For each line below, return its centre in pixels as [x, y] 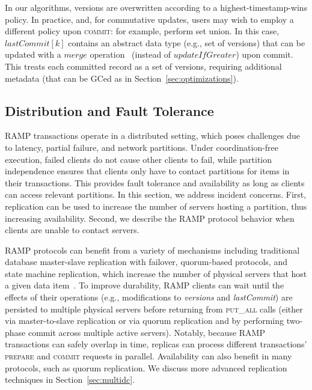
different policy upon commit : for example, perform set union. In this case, [142, 31]
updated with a [33, 54]
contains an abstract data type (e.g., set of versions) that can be [187, 42]
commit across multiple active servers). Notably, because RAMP [146, 332]
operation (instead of [130, 54]
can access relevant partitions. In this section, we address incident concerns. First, [156, 194]
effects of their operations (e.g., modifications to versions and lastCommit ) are [149, 297]
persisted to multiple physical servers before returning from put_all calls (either [154, 309]
